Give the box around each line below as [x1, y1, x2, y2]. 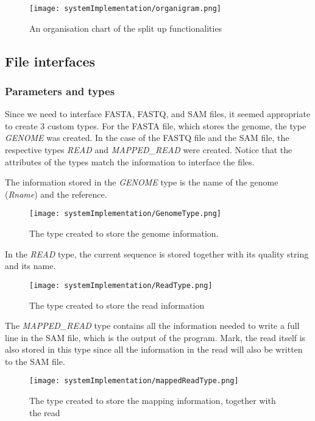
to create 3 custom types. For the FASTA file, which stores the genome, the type [5, 119, 306, 132]
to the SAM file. [5, 354, 65, 367]
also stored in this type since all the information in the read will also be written [5, 343, 303, 356]
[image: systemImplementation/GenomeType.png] [29, 209, 221, 218]
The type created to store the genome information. [29, 227, 219, 240]
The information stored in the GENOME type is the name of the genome [5, 176, 278, 189]
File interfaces [5, 51, 96, 70]
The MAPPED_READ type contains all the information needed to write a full [5, 319, 300, 332]
